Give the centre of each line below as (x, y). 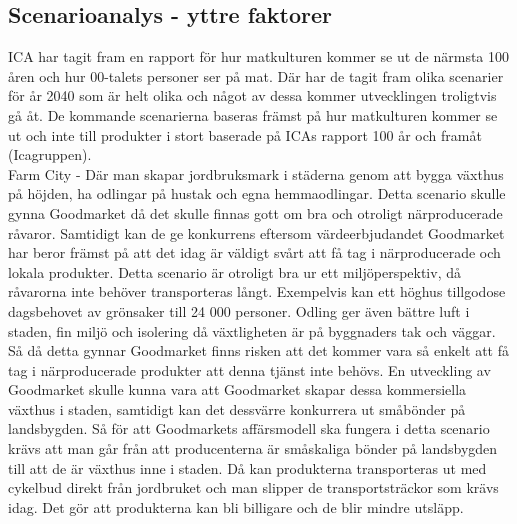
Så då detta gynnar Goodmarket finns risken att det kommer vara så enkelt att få (259, 350)
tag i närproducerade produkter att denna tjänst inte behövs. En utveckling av (249, 369)
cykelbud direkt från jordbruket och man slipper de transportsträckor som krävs (253, 487)
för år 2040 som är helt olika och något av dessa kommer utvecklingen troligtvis (252, 95)
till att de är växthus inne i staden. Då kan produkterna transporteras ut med (247, 467)
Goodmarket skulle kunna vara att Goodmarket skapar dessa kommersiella (237, 389)
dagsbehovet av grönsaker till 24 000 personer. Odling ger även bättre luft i (239, 310)
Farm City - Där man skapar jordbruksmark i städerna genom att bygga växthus (256, 173)
